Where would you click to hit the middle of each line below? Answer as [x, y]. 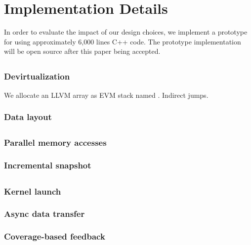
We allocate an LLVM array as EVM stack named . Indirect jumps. [106, 95]
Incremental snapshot [48, 165]
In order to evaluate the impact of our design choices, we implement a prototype [126, 32]
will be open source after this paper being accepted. [82, 51]
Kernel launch [33, 191]
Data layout [28, 117]
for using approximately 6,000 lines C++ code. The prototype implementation [123, 41]
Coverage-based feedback [55, 236]
